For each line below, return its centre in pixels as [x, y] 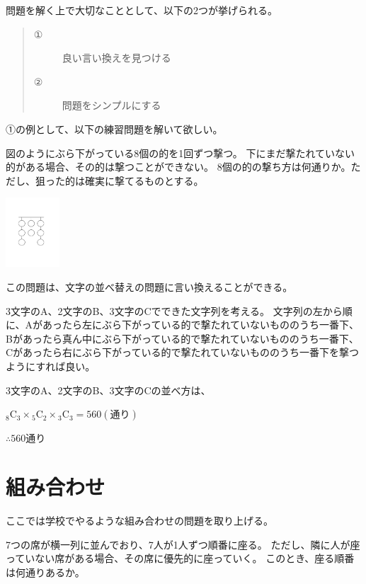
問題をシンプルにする [111, 105]
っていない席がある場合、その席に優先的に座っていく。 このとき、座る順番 [180, 558]
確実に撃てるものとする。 [144, 180]
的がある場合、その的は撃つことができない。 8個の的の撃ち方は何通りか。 [178, 167]
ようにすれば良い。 [51, 366]
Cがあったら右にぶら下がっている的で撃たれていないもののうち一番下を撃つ [182, 352]
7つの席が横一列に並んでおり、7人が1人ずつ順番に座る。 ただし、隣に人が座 [183, 544]
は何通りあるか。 [45, 572]
